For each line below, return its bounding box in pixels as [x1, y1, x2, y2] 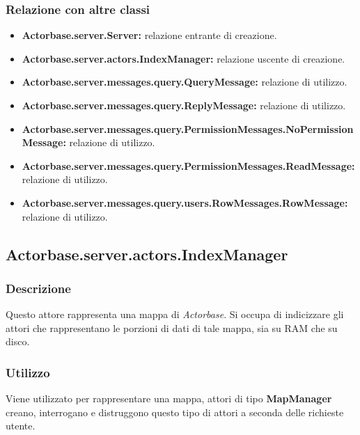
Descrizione [6, 279, 71, 296]
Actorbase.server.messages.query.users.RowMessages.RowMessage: [22, 195, 348, 209]
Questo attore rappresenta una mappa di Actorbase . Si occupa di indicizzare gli [6, 307, 344, 322]
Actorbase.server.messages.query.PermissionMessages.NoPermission [22, 121, 354, 136]
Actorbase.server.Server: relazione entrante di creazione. [22, 28, 277, 42]
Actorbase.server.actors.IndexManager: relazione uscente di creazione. [22, 51, 345, 65]
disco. [6, 334, 30, 349]
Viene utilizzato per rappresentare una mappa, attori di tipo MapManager [6, 391, 332, 406]
